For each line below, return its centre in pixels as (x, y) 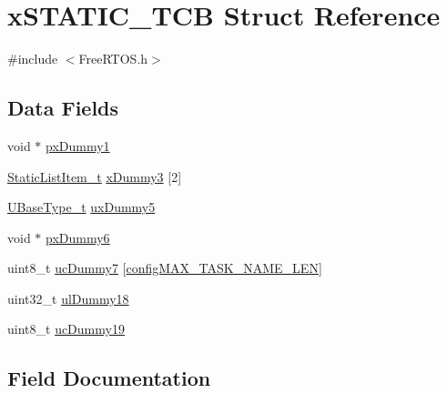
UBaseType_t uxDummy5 (81, 207)
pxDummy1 (78, 145)
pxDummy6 (78, 237)
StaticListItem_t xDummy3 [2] (95, 176)
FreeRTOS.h (113, 59)
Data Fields (63, 108)
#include (33, 59)
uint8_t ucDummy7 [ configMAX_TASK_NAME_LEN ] (165, 268)
